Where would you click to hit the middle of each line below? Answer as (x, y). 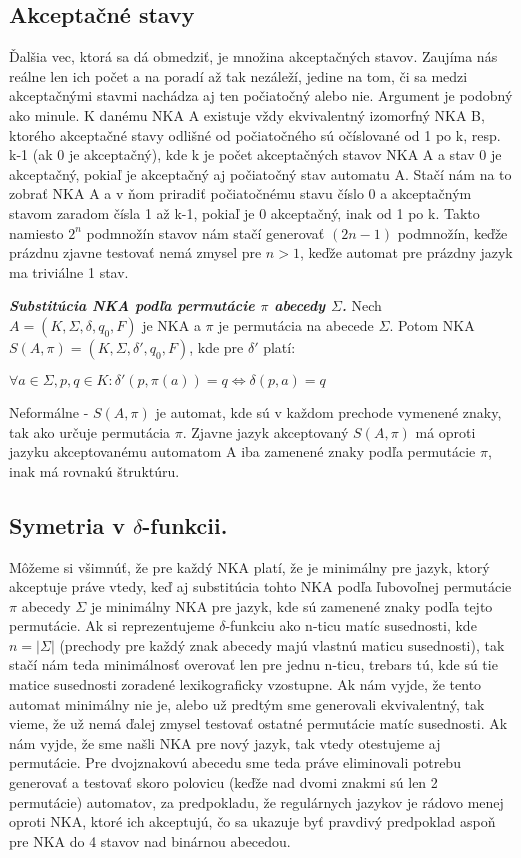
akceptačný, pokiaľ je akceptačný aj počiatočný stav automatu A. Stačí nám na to (260, 173)
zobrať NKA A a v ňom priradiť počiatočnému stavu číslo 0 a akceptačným (240, 193)
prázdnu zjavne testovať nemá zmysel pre (135, 252)
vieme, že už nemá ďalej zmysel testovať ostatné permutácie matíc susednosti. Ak (258, 723)
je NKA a (171, 324)
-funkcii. (185, 524)
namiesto (36, 232)
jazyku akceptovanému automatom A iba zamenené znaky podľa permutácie (242, 451)
